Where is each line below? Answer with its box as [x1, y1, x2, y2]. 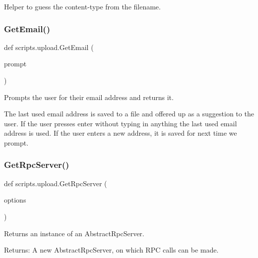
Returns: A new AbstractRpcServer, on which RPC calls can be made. [4, 245, 219, 255]
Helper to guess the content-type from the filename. [4, 1, 161, 11]
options [4, 195, 26, 205]
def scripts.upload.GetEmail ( [4, 42, 94, 52]
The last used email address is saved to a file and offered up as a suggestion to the [4, 108, 254, 119]
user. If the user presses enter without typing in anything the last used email [4, 118, 237, 128]
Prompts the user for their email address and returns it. [4, 92, 174, 102]
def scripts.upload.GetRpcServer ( [4, 178, 107, 188]
